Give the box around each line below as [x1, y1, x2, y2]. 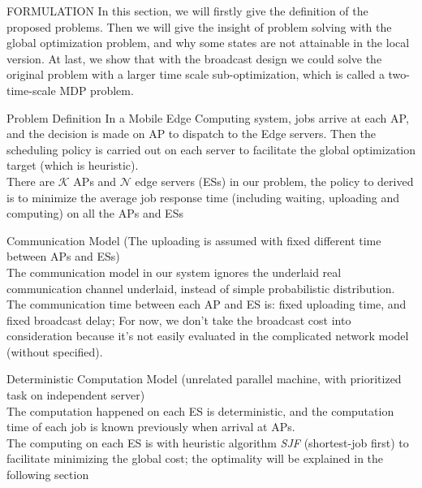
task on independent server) [6, 387, 145, 404]
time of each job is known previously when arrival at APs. [6, 418, 295, 435]
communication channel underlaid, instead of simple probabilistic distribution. [6, 279, 395, 296]
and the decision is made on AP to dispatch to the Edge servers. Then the [6, 125, 377, 142]
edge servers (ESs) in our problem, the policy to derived [135, 172, 414, 189]
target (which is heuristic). [6, 157, 139, 174]
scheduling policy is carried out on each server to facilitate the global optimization [6, 140, 416, 158]
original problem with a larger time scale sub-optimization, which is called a [6, 66, 385, 83]
